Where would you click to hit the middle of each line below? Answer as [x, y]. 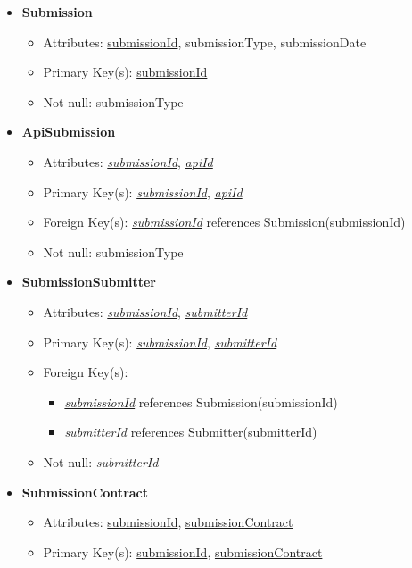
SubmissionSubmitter [89, 282]
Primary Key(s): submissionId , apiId [143, 192]
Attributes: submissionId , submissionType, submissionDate [205, 42]
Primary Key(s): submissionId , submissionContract [183, 551]
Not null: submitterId [101, 461]
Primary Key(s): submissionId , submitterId [160, 342]
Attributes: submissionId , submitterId [145, 311]
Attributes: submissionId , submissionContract [168, 522]
